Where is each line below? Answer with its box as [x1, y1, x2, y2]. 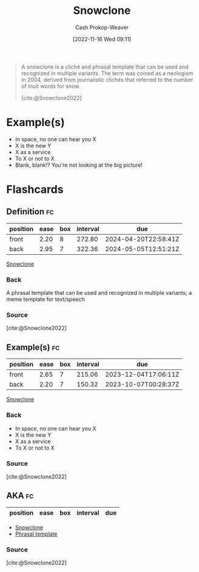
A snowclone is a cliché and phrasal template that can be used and [21, 63, 189, 70]
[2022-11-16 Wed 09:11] [72, 35, 132, 42]
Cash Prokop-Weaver [75, 24, 129, 31]
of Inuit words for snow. [21, 82, 81, 90]
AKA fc [6, 491, 34, 501]
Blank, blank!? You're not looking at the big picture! [15, 161, 143, 169]
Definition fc [6, 207, 54, 217]
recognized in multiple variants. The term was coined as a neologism [21, 69, 194, 76]
